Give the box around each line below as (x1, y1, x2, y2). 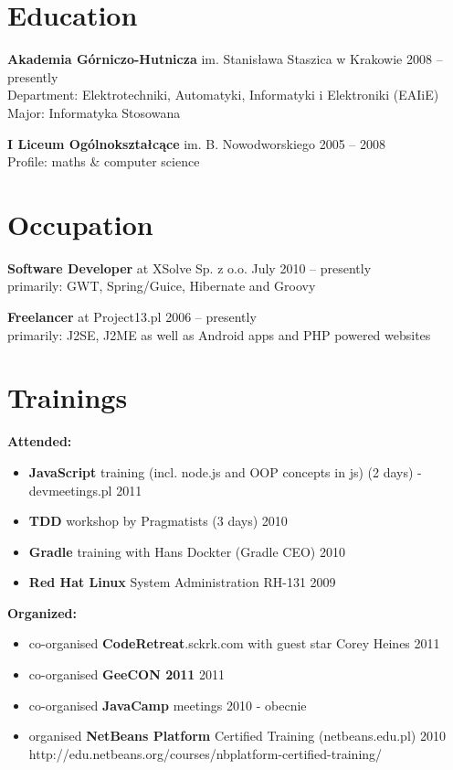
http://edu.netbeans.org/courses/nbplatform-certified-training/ (28, 743, 383, 763)
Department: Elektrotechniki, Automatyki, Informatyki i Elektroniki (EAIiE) (7, 85, 439, 104)
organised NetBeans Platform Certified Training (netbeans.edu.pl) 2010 (28, 726, 446, 745)
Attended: (7, 432, 72, 451)
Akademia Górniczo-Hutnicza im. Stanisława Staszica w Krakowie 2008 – (7, 49, 443, 69)
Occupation (7, 205, 153, 242)
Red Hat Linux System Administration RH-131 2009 (28, 572, 336, 592)
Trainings (7, 379, 128, 416)
